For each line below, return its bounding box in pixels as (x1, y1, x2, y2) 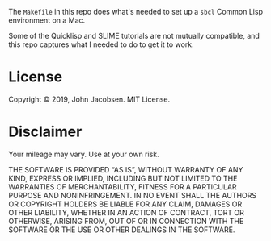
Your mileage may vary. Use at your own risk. (8, 149, 159, 159)
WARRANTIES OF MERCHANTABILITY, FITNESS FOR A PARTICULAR (8, 181, 237, 192)
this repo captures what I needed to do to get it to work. (8, 39, 194, 49)
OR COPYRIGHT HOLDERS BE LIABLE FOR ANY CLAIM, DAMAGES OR (8, 199, 243, 209)
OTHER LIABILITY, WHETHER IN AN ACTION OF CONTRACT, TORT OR (8, 207, 244, 217)
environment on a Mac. (8, 15, 86, 25)
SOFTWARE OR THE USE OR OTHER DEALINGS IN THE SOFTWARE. (8, 225, 235, 235)
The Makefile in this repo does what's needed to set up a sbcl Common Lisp (8, 7, 263, 16)
